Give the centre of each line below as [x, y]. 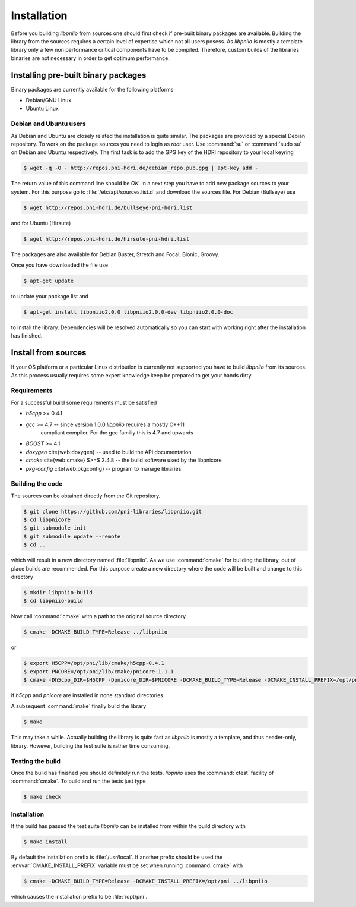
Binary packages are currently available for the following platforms [92, 89]
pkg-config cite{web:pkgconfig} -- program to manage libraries [104, 468]
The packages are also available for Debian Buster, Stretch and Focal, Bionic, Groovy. [115, 254]
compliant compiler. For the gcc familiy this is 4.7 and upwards [117, 432]
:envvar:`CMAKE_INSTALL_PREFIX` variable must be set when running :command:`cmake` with [127, 865]
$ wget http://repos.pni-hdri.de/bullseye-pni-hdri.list [108, 207]
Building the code [37, 484]
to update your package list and [50, 296]
